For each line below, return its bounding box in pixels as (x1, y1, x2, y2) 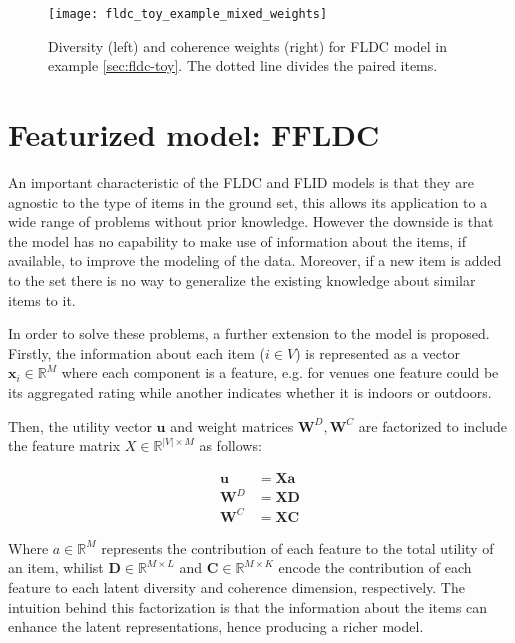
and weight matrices (170, 415, 294, 436)
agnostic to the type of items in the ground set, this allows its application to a (8, 191, 488, 212)
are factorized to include (358, 415, 508, 436)
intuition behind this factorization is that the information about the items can (8, 596, 488, 617)
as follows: (199, 435, 262, 456)
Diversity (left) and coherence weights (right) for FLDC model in (48, 35, 447, 56)
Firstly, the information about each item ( (8, 342, 266, 363)
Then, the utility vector (8, 415, 152, 436)
